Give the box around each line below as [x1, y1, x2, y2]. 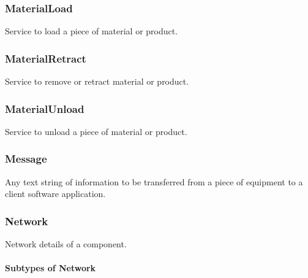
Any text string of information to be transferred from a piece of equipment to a [5, 175, 303, 188]
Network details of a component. [5, 237, 127, 250]
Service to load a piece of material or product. [5, 25, 178, 37]
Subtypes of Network [5, 261, 96, 274]
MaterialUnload [5, 101, 85, 116]
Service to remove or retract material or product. [5, 75, 189, 88]
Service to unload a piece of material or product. [5, 125, 187, 137]
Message [5, 151, 47, 166]
